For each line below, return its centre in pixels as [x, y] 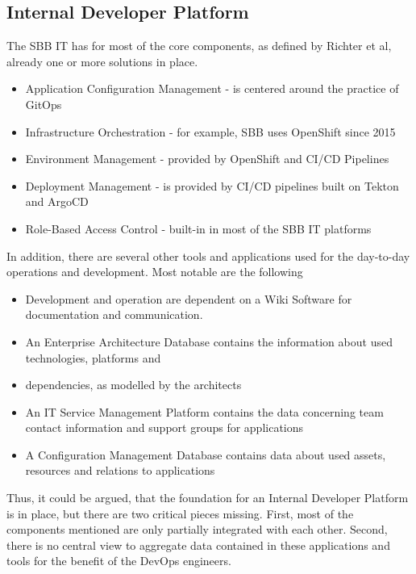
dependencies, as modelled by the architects [133, 385]
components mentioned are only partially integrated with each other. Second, [197, 529]
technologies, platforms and [93, 357]
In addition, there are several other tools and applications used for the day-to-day [208, 256]
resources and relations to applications [120, 470]
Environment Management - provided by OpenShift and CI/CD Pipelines [207, 159]
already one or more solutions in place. [102, 61]
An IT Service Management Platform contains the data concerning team [204, 411]
